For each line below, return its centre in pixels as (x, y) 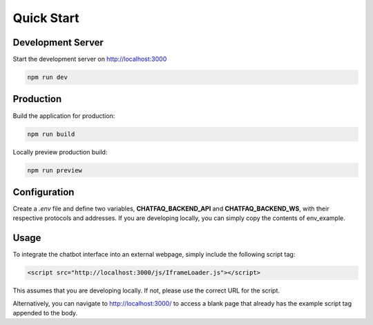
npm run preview (55, 170)
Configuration (44, 192)
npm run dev (48, 77)
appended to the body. (45, 313)
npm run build (51, 134)
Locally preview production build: (60, 152)
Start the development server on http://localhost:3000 (90, 59)
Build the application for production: (64, 116)
